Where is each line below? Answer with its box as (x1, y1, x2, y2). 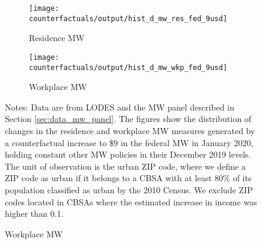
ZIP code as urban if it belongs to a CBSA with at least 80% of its (5, 172, 252, 184)
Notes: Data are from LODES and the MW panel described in (5, 100, 235, 113)
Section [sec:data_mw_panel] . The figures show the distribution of (5, 112, 252, 125)
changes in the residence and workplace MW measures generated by (5, 124, 255, 136)
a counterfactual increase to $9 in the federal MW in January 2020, (5, 136, 254, 149)
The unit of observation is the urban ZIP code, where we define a (5, 159, 246, 172)
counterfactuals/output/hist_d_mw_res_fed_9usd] (29, 14, 228, 23)
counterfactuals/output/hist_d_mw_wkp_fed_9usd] (29, 63, 228, 72)
